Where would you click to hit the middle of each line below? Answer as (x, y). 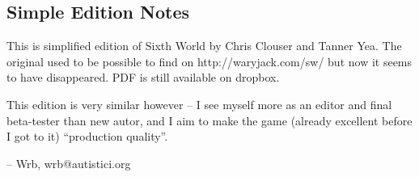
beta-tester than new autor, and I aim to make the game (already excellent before (209, 120)
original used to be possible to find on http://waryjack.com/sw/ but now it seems (209, 61)
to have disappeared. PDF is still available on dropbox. (143, 77)
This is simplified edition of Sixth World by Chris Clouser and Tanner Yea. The (204, 46)
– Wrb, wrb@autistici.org (69, 163)
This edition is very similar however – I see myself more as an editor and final (199, 104)
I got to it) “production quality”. (87, 136)
